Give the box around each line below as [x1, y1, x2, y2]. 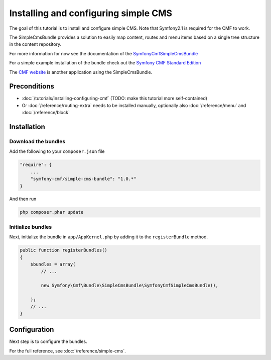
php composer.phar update [20, 209, 84, 215]
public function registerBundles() [20, 247, 107, 253]
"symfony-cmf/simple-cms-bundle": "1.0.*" [30, 176, 137, 182]
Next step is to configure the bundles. [9, 338, 87, 344]
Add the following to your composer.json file [9, 148, 105, 154]
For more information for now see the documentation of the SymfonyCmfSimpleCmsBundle [9, 50, 198, 56]
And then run [9, 196, 37, 202]
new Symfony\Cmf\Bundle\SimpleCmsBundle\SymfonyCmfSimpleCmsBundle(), [41, 283, 218, 289]
